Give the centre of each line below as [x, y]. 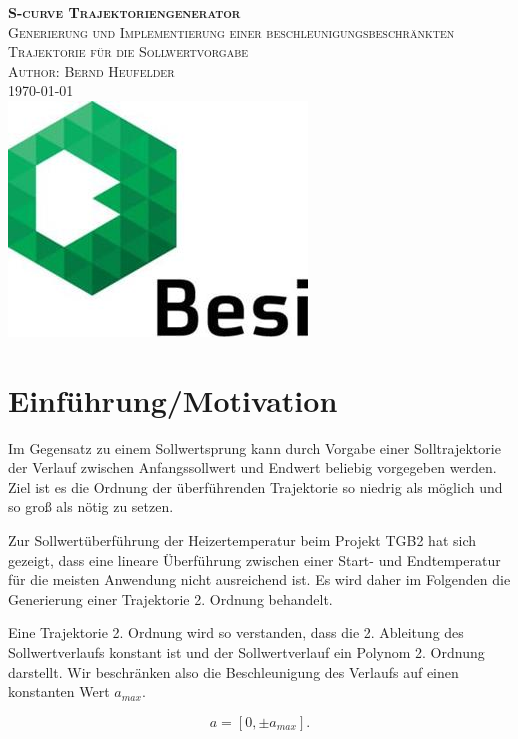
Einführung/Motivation [173, 399]
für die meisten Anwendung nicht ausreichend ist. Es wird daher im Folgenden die [259, 579]
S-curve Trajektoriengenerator [124, 12]
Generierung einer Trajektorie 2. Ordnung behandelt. [170, 598]
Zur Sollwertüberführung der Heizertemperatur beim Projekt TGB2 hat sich [242, 540]
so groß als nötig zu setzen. [91, 506]
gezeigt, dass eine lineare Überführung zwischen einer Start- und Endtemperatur [254, 559]
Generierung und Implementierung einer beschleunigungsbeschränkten [231, 31]
